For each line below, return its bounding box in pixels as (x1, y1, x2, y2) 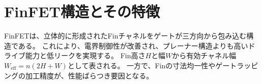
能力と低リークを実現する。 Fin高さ (25, 50, 145, 61)
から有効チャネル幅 (172, 50, 237, 61)
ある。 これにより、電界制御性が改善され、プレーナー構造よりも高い (18, 40, 248, 51)
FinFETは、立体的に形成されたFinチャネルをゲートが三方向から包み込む (4, 30, 247, 41)
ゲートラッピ (215, 60, 258, 70)
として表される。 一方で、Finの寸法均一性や (67, 60, 216, 70)
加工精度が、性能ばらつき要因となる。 (25, 70, 154, 80)
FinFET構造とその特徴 (4, 1, 160, 22)
